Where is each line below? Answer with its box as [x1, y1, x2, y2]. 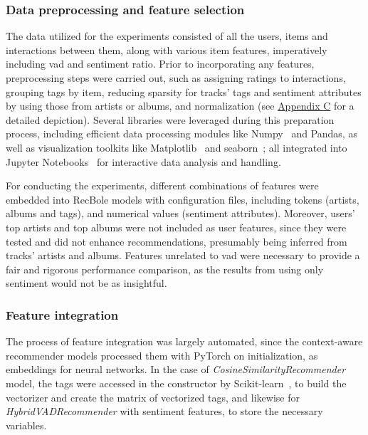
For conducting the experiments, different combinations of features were [6, 178, 319, 193]
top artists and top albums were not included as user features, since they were [6, 219, 347, 234]
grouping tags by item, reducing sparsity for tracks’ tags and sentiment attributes [6, 84, 362, 99]
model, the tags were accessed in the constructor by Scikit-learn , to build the [6, 375, 347, 390]
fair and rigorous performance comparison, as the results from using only [6, 261, 324, 276]
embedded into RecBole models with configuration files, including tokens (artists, [6, 192, 359, 206]
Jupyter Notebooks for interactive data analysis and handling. [6, 154, 281, 169]
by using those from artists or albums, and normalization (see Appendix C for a [6, 98, 354, 113]
